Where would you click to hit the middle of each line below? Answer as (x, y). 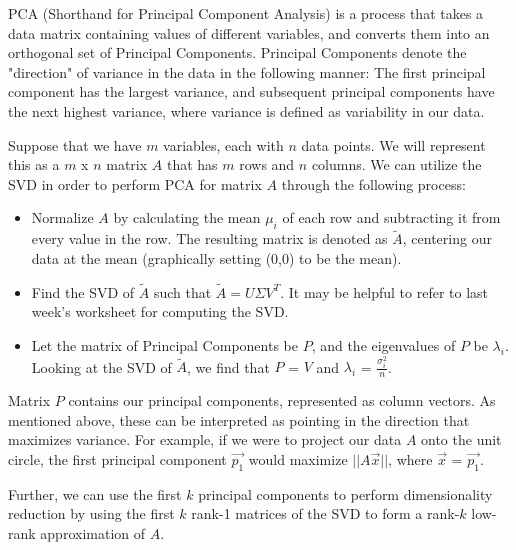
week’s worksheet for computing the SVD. (160, 311)
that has (192, 164)
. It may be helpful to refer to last (384, 291)
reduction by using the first (91, 513)
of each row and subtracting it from (391, 217)
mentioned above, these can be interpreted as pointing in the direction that (239, 419)
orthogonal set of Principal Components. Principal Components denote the (237, 52)
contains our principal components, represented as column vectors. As (282, 400)
